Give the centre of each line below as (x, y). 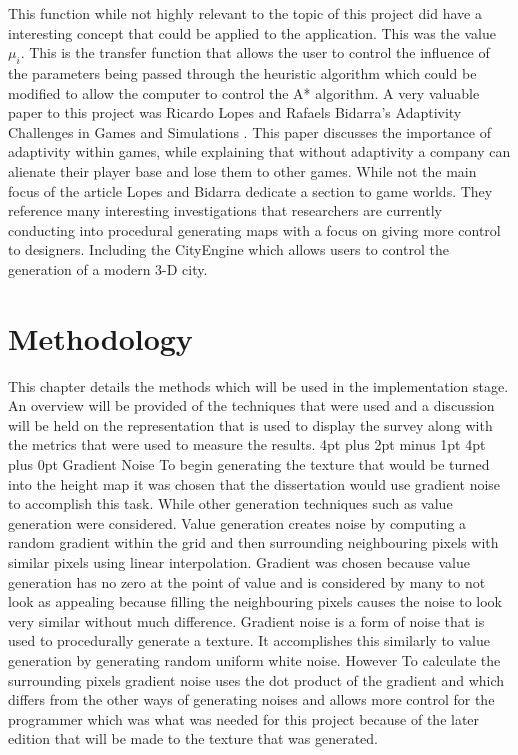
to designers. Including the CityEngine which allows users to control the (228, 249)
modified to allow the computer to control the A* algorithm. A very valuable (244, 92)
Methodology (100, 337)
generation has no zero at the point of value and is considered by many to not (247, 581)
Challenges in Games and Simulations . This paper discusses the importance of (250, 131)
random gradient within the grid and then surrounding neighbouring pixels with (253, 542)
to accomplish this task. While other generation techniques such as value (230, 503)
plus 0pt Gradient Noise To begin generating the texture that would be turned (249, 464)
